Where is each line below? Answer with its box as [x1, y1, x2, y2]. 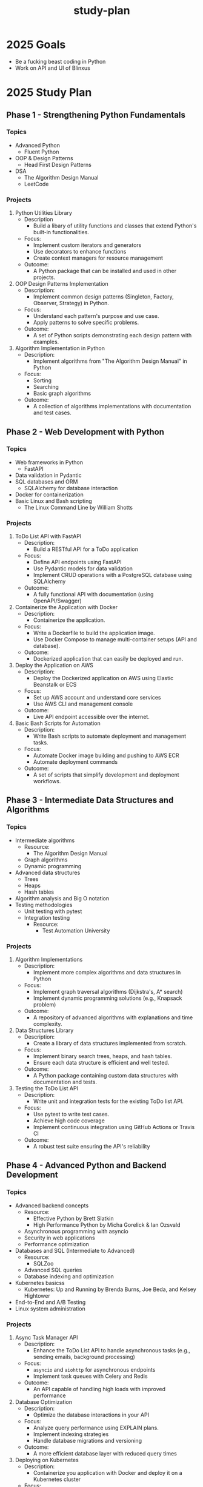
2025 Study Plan [6, 86, 92, 99]
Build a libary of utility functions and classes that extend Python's [33, 222, 197, 229]
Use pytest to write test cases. [33, 1111, 110, 1118]
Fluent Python [24, 148, 59, 155]
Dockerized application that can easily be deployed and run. [33, 655, 184, 663]
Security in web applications [24, 1234, 95, 1241]
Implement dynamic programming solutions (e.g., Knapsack [33, 994, 182, 1002]
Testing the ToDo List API [15, 1085, 79, 1092]
